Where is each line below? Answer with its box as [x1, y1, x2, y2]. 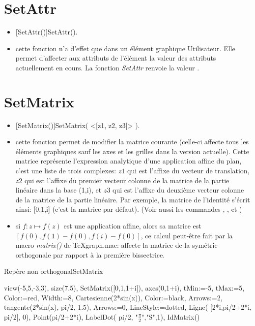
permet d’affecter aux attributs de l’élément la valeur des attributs [15, 53, 216, 63]
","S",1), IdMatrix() [142, 311, 200, 322]
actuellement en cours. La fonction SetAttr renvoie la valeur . [15, 62, 199, 72]
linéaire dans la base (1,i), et [15, 185, 102, 195]
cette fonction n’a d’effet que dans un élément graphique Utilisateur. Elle [15, 43, 235, 53]
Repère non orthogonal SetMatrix [4, 266, 103, 276]
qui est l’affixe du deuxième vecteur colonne [113, 185, 244, 195]
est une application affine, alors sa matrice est [63, 220, 201, 230]
